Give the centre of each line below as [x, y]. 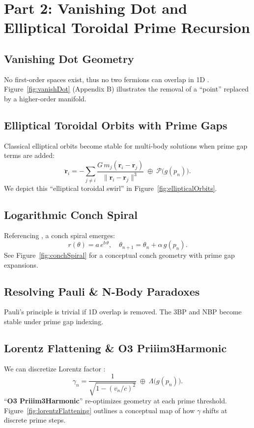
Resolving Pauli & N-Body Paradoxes [102, 291]
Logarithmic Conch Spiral [71, 214]
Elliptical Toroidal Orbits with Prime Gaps [116, 125]
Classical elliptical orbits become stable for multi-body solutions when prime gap [126, 145]
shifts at [215, 410]
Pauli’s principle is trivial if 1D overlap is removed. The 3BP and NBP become [123, 312]
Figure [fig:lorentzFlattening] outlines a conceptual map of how [99, 410]
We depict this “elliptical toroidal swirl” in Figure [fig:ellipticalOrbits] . [111, 188]
